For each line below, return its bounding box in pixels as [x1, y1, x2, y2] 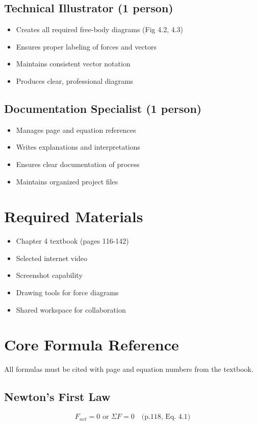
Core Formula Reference [4, 334, 179, 355]
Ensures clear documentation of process [16, 158, 140, 169]
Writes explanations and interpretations [16, 141, 140, 152]
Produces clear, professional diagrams [16, 75, 134, 86]
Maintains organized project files [16, 176, 118, 186]
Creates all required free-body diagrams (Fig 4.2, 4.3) [16, 24, 184, 35]
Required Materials [4, 206, 143, 227]
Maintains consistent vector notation [16, 58, 131, 69]
